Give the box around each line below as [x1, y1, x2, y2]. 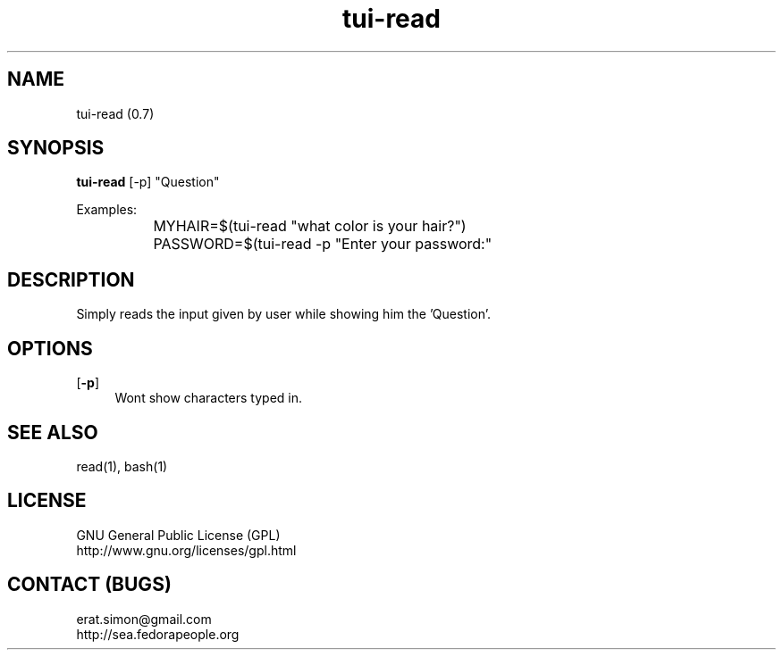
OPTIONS [7, 337, 93, 360]
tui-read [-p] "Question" [76, 174, 220, 190]
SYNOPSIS [7, 137, 105, 160]
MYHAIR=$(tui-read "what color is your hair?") [153, 217, 467, 236]
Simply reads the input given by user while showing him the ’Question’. [76, 306, 491, 322]
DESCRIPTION [7, 268, 135, 291]
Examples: [76, 202, 138, 218]
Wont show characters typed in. [114, 390, 302, 406]
